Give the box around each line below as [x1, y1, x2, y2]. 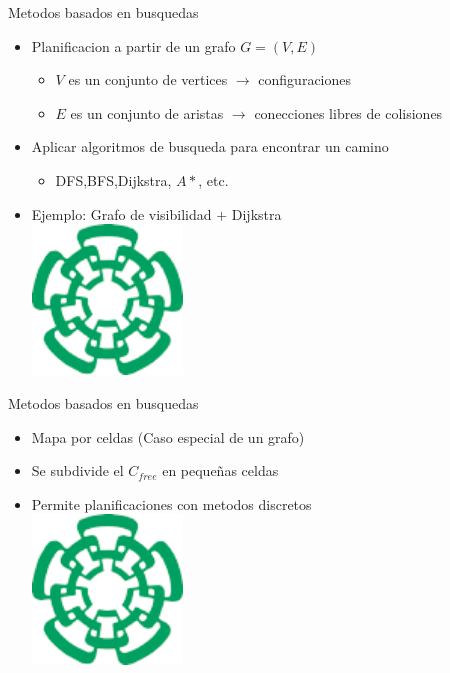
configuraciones [258, 69, 352, 90]
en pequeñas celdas [162, 460, 279, 481]
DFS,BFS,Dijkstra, [55, 169, 172, 190]
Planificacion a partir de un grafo [31, 35, 236, 56]
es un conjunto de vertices [68, 69, 228, 90]
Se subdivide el [31, 460, 124, 481]
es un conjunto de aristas [70, 102, 224, 123]
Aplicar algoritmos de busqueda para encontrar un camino [31, 136, 389, 157]
